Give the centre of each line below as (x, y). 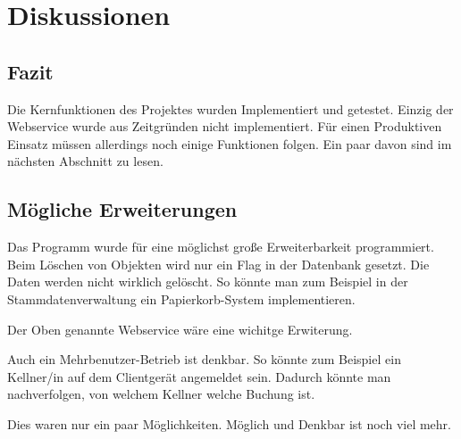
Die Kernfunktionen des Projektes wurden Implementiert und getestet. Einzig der (230, 108)
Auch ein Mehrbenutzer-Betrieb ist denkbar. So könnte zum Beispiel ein (204, 359)
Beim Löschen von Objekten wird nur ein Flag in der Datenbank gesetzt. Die (218, 264)
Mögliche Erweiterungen (122, 209)
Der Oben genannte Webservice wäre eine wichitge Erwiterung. (180, 329)
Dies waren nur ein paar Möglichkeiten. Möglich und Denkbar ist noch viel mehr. (229, 423)
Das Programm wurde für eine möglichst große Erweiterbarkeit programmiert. (221, 247)
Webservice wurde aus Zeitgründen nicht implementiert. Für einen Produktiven (225, 126)
